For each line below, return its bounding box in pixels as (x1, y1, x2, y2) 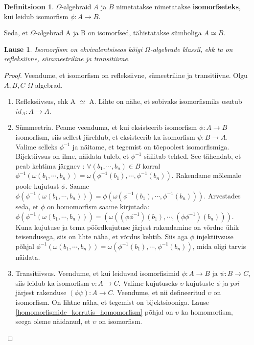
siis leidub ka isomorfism (15, 277, 89, 288)
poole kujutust (15, 181, 59, 191)
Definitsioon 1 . (4, 1, 54, 11)
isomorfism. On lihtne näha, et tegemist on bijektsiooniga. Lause (15, 297, 209, 307)
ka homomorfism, (181, 306, 233, 317)
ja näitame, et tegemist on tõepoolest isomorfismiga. (72, 141, 230, 151)
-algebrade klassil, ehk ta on (150, 44, 233, 54)
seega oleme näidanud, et (15, 316, 91, 326)
